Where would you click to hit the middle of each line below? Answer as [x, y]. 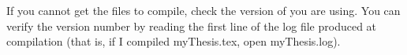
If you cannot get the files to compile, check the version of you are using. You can [203, 10]
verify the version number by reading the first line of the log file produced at [192, 26]
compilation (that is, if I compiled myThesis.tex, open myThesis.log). [174, 41]
